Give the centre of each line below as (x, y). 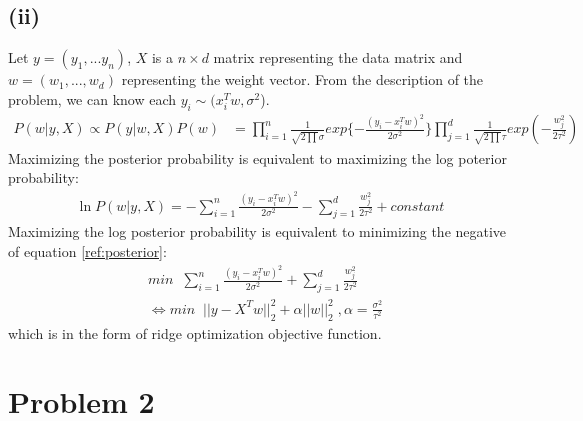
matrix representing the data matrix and (338, 57)
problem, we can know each (92, 98)
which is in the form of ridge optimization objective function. (195, 332)
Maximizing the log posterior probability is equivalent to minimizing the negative (257, 231)
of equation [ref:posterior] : (87, 250)
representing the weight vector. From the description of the (302, 79)
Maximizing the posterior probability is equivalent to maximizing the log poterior (257, 157)
